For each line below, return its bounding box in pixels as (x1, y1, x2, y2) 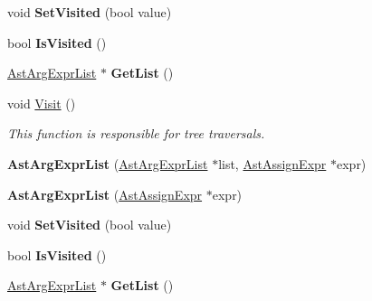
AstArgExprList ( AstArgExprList (7, 154, 208, 173)
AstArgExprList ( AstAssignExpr (7, 184, 203, 203)
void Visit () (7, 93, 76, 112)
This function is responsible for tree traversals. (7, 124, 265, 143)
